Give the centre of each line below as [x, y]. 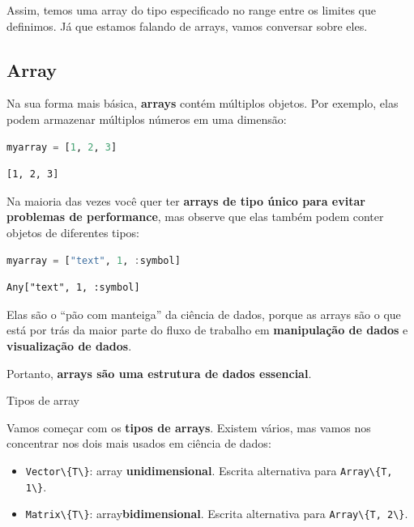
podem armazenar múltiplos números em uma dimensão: [147, 119]
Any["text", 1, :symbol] [73, 288]
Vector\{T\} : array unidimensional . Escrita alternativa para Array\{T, [209, 470]
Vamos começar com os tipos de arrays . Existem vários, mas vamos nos [189, 427]
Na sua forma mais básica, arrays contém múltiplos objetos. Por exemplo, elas [203, 103]
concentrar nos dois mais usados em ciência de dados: [139, 443]
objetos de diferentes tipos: [73, 232]
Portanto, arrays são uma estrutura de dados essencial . [159, 373]
